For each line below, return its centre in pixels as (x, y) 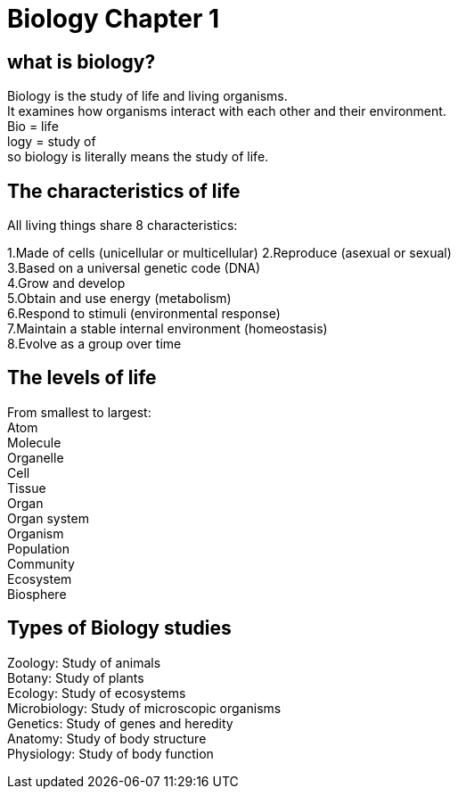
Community (41, 563)
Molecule (34, 442)
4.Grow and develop (66, 283)
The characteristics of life (124, 191)
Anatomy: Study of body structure (107, 738)
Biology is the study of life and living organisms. (147, 96)
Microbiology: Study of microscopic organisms (144, 708)
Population (38, 548)
